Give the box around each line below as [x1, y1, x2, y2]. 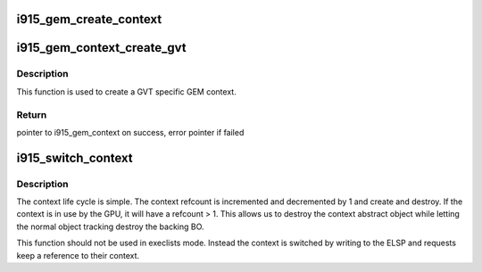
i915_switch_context [16, 150, 133, 165]
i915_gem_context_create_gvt [16, 40, 187, 55]
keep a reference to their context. [16, 250, 140, 260]
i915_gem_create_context [16, 12, 162, 27]
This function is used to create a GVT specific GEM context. [16, 86, 237, 97]
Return [16, 108, 47, 120]
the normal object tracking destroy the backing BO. [16, 221, 204, 232]
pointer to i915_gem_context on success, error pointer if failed [16, 127, 245, 137]
